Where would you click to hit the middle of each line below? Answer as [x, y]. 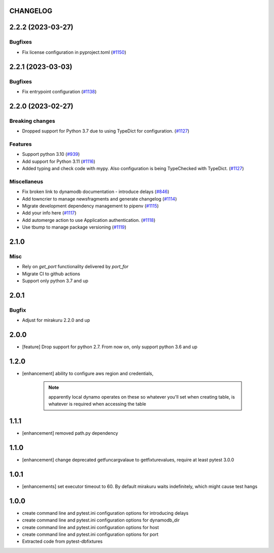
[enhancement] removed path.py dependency [70, 433]
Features [21, 144]
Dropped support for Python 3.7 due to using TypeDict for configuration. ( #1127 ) [106, 131]
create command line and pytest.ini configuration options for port [90, 534]
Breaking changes [32, 121]
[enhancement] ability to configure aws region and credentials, [88, 374]
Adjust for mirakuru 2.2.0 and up [56, 320]
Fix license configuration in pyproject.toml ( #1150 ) [74, 52]
